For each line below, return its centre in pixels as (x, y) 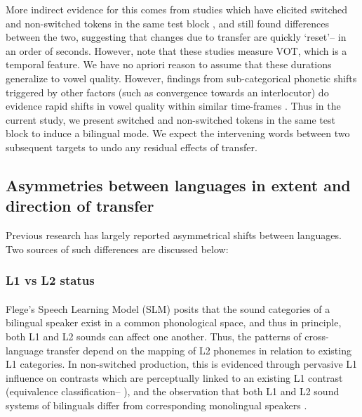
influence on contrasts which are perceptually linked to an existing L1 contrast (174, 377)
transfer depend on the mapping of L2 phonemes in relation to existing (199, 350)
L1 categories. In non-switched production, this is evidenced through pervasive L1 (182, 364)
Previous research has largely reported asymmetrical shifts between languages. (174, 235)
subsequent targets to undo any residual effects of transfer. (132, 147)
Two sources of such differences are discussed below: (117, 249)
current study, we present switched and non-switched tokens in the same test (170, 119)
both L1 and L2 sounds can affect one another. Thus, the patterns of (154, 336)
